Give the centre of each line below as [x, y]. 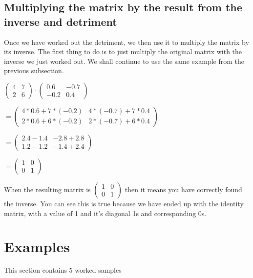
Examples [37, 247]
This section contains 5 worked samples [63, 270]
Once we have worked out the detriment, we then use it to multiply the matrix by [126, 42]
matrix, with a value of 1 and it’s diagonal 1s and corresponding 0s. [105, 213]
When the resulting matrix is [47, 189]
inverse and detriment [61, 21]
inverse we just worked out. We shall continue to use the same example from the [124, 61]
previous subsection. [34, 70]
